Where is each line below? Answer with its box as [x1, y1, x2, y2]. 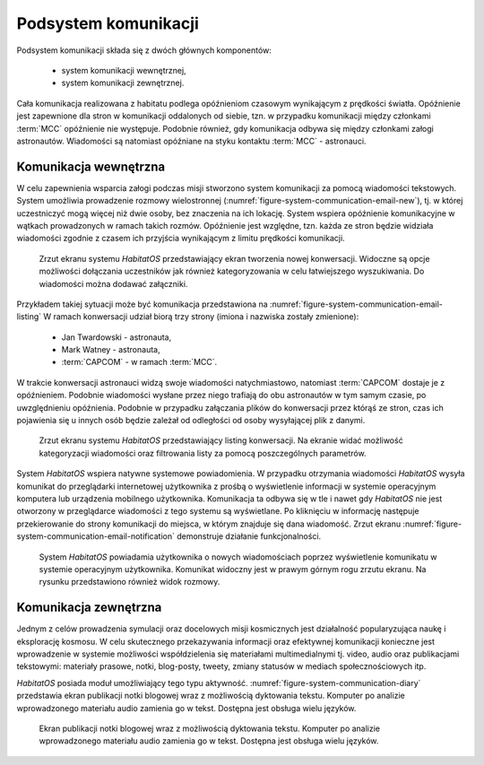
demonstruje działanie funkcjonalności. [176, 531, 322, 542]
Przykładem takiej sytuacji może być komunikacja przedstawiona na [16, 299, 268, 309]
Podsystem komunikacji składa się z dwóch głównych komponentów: [16, 45, 272, 56]
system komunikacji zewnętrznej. [61, 77, 185, 89]
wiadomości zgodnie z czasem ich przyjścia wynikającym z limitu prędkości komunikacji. [16, 233, 345, 244]
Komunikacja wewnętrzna [16, 159, 166, 174]
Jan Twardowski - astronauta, [61, 332, 172, 343]
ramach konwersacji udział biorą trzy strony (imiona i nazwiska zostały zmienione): [53, 311, 359, 322]
